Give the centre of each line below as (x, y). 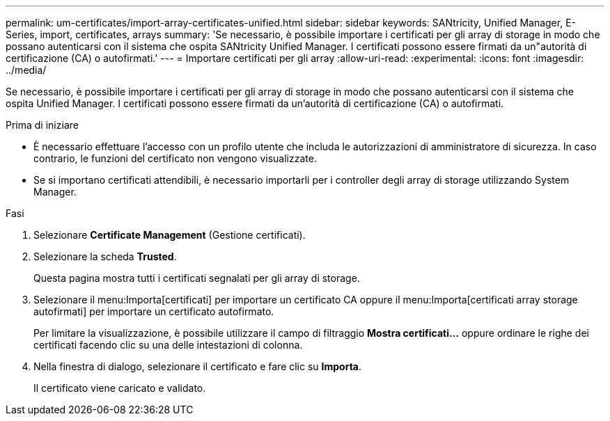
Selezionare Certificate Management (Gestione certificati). (170, 235)
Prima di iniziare (42, 125)
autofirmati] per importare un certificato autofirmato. (154, 311)
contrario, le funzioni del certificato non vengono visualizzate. (175, 158)
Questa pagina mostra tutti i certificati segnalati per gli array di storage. (197, 278)
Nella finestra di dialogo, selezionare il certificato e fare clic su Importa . (198, 366)
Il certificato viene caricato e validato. (120, 388)
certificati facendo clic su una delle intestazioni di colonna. (168, 345)
